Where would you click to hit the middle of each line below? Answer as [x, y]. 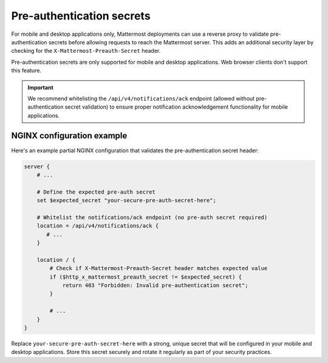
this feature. [26, 70]
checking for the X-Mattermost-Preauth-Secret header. [86, 51]
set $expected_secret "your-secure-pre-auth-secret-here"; [127, 201]
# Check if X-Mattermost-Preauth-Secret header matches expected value [159, 268]
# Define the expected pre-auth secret [96, 192]
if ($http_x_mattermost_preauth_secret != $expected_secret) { [146, 277]
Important [41, 87]
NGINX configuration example [69, 136]
